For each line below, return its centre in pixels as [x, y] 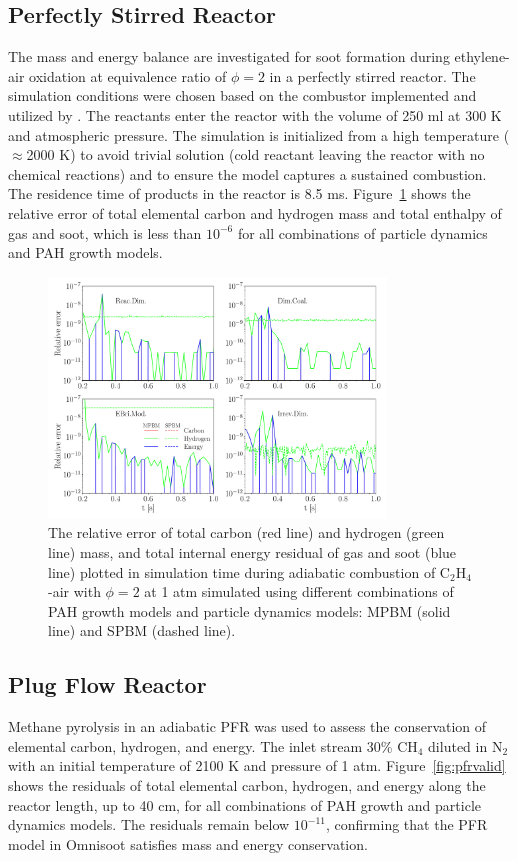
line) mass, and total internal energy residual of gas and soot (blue [252, 552]
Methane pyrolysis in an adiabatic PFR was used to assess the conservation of [247, 726]
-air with [74, 591]
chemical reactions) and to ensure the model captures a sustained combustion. [247, 173]
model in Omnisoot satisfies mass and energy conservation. [188, 843]
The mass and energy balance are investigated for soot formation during [229, 56]
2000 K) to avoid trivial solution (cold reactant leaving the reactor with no [255, 154]
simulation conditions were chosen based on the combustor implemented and [242, 95]
